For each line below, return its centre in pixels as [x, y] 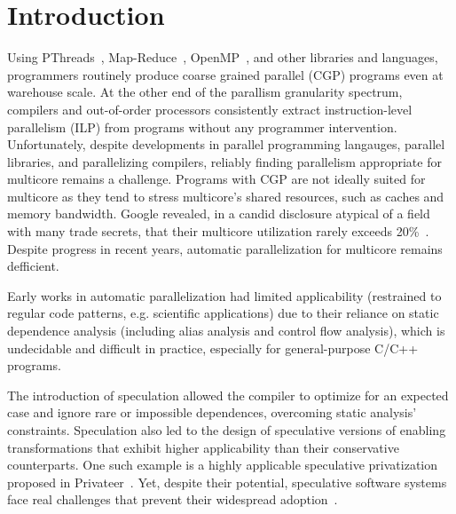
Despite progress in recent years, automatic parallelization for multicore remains [225, 248]
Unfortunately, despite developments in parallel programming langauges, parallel [226, 144]
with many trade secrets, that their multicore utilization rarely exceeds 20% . [218, 231]
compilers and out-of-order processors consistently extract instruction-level [210, 109]
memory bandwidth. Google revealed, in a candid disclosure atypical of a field [219, 214]
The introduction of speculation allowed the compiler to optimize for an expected [228, 395]
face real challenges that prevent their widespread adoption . [173, 499]
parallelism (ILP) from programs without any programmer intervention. [202, 127]
